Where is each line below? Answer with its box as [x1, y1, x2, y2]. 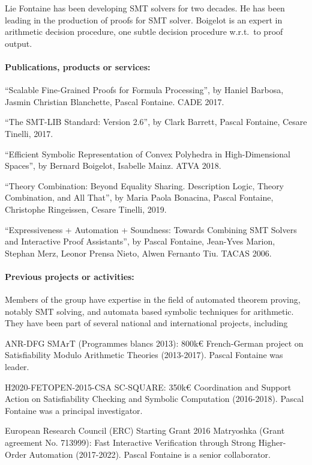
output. [5, 37, 32, 49]
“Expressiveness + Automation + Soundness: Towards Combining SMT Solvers [5, 223, 297, 236]
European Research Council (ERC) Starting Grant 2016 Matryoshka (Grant [5, 424, 285, 437]
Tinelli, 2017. [5, 127, 53, 139]
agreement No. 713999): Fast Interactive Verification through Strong [5, 436, 256, 449]
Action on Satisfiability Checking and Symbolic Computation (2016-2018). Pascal [5, 392, 304, 405]
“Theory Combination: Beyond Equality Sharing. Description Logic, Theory [5, 179, 284, 192]
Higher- [258, 436, 286, 449]
